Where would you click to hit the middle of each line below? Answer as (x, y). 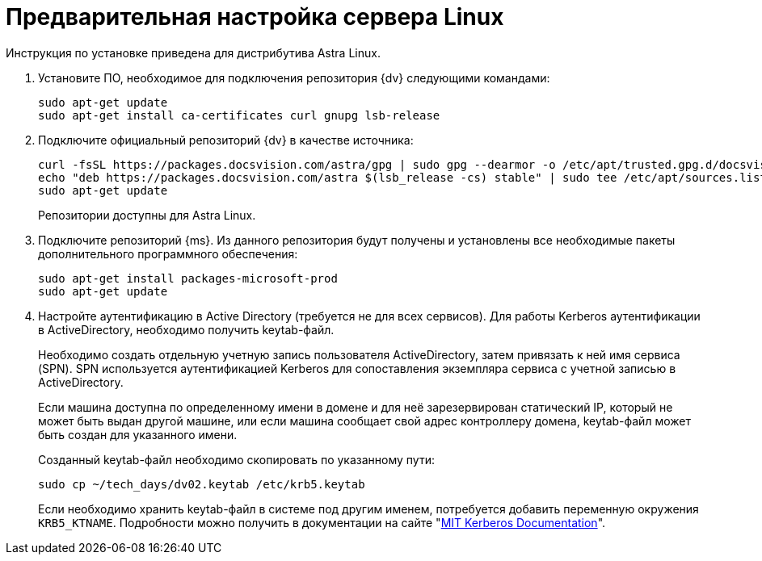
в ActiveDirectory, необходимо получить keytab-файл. (186, 329)
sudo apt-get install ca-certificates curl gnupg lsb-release (239, 115)
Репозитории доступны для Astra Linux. (147, 215)
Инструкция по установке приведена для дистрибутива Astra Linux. (193, 52)
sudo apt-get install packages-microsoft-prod (188, 278)
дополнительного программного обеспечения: (168, 253)
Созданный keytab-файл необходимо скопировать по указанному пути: (236, 459)
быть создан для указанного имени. (138, 434)
